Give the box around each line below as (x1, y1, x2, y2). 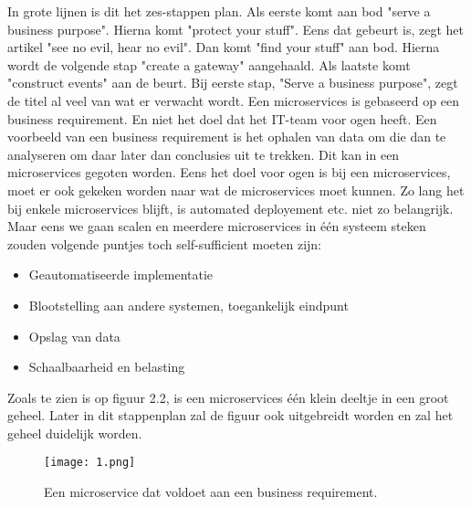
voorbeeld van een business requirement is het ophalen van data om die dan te (7, 127, 446, 146)
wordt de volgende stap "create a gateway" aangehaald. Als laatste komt (7, 55, 411, 74)
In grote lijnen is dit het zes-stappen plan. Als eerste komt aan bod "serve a (7, 2, 431, 20)
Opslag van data (28, 326, 120, 345)
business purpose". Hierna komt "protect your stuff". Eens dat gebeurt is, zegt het (7, 19, 465, 38)
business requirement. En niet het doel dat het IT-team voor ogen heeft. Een (7, 109, 437, 128)
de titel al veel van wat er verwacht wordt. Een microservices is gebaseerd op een (7, 90, 459, 110)
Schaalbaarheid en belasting (28, 357, 185, 376)
